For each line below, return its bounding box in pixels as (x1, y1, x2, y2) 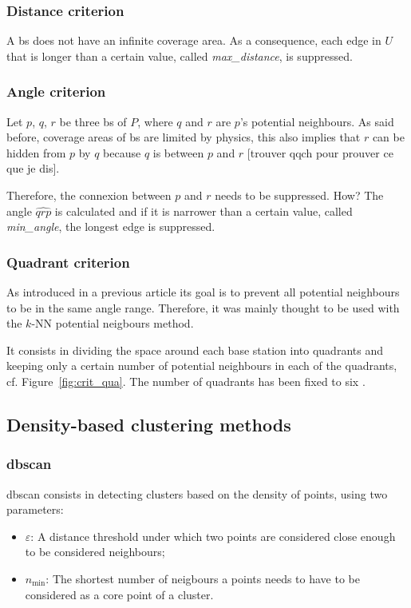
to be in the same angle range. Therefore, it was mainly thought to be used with (6, 299, 400, 316)
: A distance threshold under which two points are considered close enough (30, 527, 396, 544)
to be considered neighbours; (25, 543, 165, 560)
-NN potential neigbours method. (31, 315, 194, 332)
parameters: (6, 501, 64, 518)
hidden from (6, 144, 66, 161)
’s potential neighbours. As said (239, 113, 394, 129)
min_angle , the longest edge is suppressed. (6, 218, 215, 235)
